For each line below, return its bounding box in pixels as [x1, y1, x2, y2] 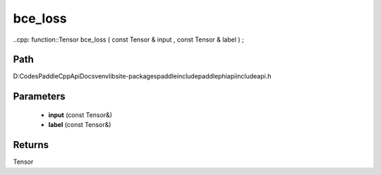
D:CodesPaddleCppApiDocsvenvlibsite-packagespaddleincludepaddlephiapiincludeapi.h [13, 72, 272, 80]
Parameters [13, 90, 66, 102]
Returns [13, 139, 49, 151]
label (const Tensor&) [48, 121, 111, 129]
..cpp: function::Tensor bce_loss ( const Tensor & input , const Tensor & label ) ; [13, 35, 245, 44]
